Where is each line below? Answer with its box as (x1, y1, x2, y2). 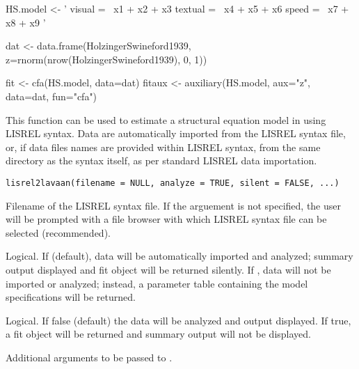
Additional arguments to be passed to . (6, 350, 173, 364)
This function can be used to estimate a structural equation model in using (6, 112, 326, 127)
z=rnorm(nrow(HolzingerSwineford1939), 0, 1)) (6, 52, 207, 66)
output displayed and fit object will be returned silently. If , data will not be (6, 262, 331, 276)
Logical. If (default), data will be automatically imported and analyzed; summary (6, 249, 353, 263)
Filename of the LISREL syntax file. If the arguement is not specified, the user (6, 198, 342, 212)
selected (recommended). (6, 225, 111, 240)
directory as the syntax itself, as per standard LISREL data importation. (6, 153, 317, 168)
